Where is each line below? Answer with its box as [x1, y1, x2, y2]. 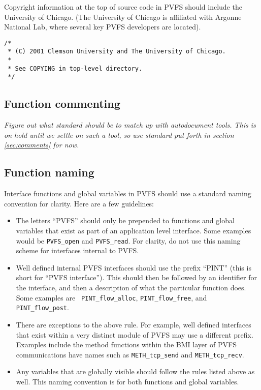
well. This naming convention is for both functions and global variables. [16, 376, 239, 386]
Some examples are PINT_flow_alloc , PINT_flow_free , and [16, 292, 207, 303]
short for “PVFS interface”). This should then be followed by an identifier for [16, 272, 257, 283]
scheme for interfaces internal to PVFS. [16, 245, 139, 256]
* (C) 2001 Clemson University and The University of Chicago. [8, 48, 226, 55]
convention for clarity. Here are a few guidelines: [4, 198, 154, 208]
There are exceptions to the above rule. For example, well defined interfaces [16, 319, 251, 329]
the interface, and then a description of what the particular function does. [16, 282, 246, 293]
